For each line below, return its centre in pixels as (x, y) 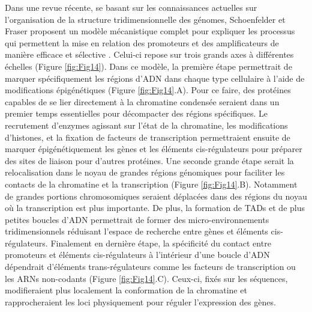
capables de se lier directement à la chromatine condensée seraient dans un (142, 101)
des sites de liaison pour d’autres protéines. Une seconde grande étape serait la (149, 160)
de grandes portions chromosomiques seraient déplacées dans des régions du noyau (156, 196)
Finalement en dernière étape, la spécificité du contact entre (161, 243)
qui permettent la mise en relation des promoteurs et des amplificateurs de (142, 42)
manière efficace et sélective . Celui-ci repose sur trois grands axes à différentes (149, 54)
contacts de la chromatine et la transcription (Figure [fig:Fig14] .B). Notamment (151, 184)
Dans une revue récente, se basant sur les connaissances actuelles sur (131, 7)
